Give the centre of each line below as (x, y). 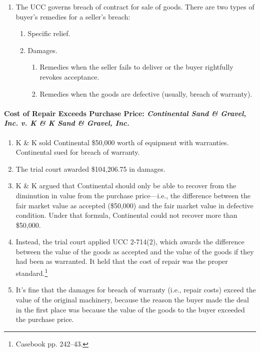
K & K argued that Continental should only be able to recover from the (126, 186)
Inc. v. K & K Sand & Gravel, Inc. (67, 123)
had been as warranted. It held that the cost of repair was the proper (122, 261)
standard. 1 (32, 272)
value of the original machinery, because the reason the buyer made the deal (132, 299)
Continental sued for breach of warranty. (78, 152)
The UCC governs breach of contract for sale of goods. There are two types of (135, 7)
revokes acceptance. (69, 76)
